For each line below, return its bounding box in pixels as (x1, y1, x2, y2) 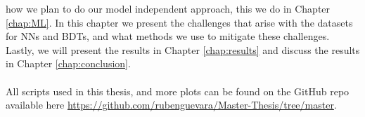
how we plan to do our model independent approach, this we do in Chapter (6, 1, 331, 15)
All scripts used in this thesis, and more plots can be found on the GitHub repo (6, 83, 350, 98)
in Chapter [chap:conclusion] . (6, 56, 131, 71)
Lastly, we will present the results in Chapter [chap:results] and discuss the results (6, 42, 360, 57)
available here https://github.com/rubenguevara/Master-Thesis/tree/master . (6, 97, 337, 112)
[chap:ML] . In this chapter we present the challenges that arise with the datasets (6, 15, 353, 29)
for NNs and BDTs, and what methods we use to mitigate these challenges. (6, 29, 330, 43)
